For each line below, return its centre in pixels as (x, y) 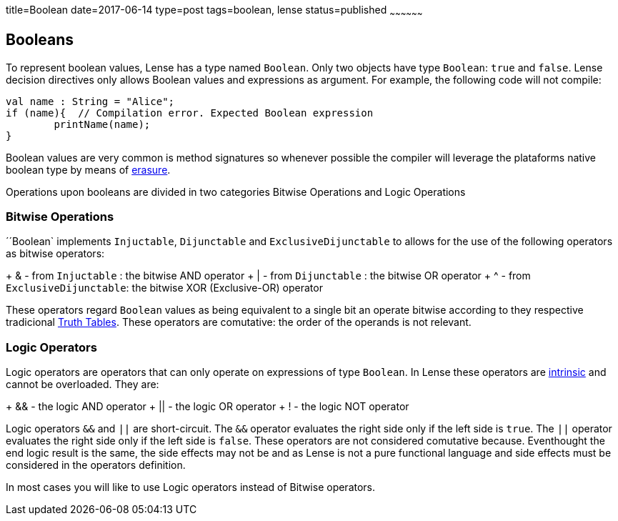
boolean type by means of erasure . (88, 169)
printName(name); (102, 124)
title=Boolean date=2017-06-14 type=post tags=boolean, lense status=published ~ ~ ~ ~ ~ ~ (214, 11)
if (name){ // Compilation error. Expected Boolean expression (190, 113)
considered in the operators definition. (96, 465)
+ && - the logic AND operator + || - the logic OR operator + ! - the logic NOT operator (208, 407)
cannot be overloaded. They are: (83, 384)
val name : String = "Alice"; (90, 101)
